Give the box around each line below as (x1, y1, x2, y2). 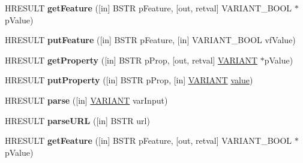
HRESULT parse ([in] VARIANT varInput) (5, 93, 168, 106)
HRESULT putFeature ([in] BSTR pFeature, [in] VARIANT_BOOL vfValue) (5, 34, 296, 46)
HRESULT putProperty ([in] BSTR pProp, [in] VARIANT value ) (5, 74, 253, 86)
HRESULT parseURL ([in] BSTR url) (5, 114, 150, 126)
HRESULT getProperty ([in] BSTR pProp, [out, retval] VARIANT (5, 53, 258, 66)
